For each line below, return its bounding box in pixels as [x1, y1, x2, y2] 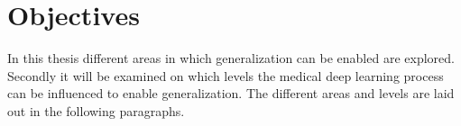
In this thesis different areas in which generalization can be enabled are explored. [7, 49, 455, 67]
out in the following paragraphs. [7, 101, 185, 120]
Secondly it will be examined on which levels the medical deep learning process [7, 66, 444, 85]
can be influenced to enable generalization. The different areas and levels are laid [7, 84, 455, 103]
